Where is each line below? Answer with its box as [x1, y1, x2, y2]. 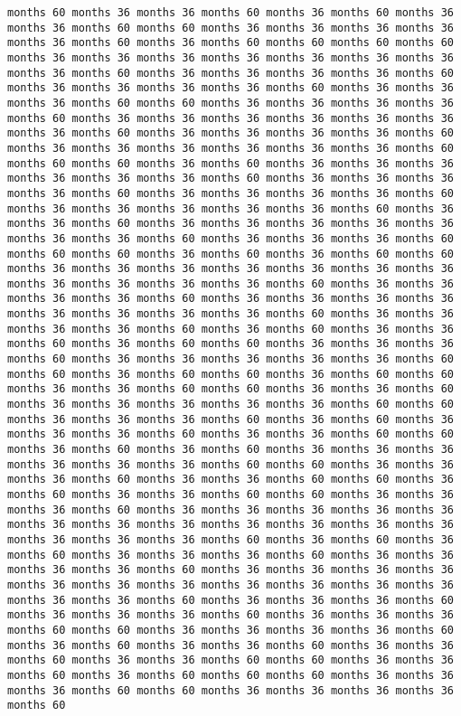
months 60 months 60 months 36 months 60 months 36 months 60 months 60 [7, 247, 454, 260]
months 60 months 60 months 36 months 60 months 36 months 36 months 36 [7, 156, 454, 170]
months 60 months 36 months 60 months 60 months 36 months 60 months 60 [7, 367, 454, 381]
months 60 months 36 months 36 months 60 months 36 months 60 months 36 [7, 6, 454, 19]
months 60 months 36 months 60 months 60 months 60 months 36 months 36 [7, 668, 454, 682]
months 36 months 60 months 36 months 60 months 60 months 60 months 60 [7, 36, 454, 50]
